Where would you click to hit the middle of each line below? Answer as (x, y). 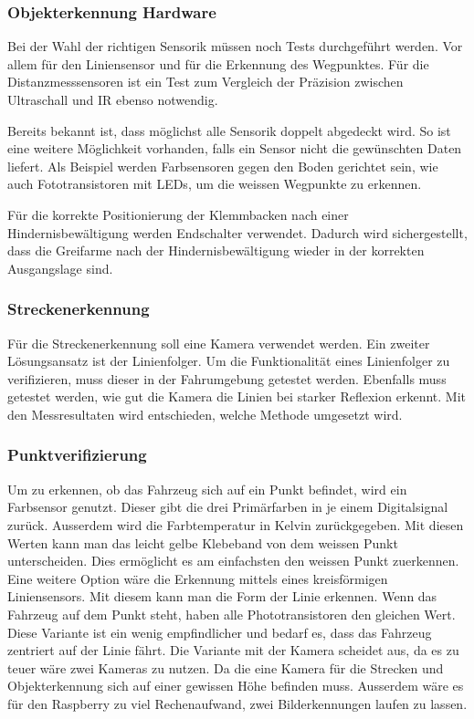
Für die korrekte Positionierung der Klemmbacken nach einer (178, 214)
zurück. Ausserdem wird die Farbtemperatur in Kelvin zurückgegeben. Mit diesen (236, 524)
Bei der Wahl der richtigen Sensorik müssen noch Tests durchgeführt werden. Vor (235, 46)
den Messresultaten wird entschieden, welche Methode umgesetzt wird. (205, 414)
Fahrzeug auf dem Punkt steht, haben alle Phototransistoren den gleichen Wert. (232, 614)
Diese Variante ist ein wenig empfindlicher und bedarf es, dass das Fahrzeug (220, 632)
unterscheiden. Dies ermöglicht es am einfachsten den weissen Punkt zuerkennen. (233, 561)
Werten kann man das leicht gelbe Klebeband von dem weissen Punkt (203, 542)
